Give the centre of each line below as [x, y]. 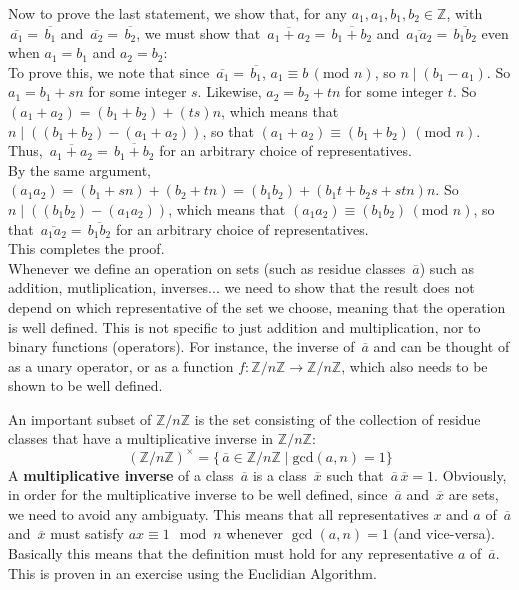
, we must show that [198, 32]
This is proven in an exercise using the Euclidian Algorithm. [192, 572]
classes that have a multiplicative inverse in [141, 438]
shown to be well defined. [85, 385]
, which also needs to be [414, 365]
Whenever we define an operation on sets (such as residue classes [207, 267]
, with [464, 13]
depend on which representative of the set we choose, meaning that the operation [257, 306]
